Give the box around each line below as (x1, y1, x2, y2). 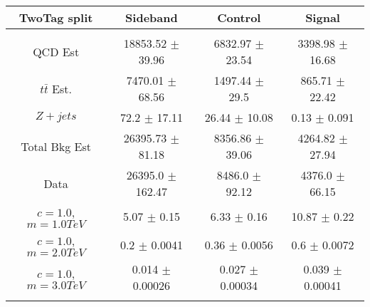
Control (217, 9, 261, 26)
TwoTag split (18, 9, 93, 26)
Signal (305, 9, 340, 26)
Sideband (125, 9, 178, 26)
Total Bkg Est (21, 137, 91, 155)
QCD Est (33, 43, 80, 60)
